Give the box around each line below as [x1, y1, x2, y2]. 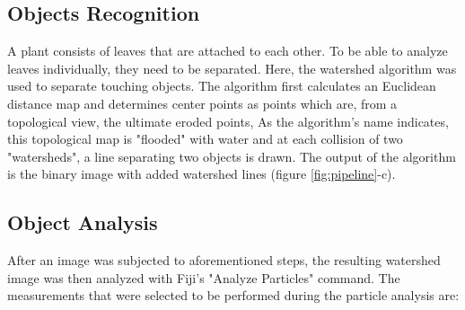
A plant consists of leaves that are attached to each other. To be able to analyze [7, 41, 448, 60]
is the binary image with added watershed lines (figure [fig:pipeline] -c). [7, 164, 396, 183]
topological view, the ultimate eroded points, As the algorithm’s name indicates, [7, 111, 449, 130]
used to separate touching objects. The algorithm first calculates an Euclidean [7, 76, 436, 95]
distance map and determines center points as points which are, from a [7, 93, 398, 112]
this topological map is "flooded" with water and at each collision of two [7, 129, 403, 148]
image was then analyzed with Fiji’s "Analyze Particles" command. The [7, 268, 400, 287]
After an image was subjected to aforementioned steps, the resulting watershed [7, 251, 441, 270]
